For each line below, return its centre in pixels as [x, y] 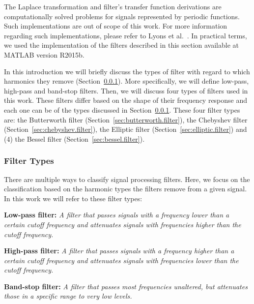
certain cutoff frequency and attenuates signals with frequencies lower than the [121, 260]
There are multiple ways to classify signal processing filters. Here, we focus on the [127, 179]
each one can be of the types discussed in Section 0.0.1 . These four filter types [122, 109]
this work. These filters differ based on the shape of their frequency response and [126, 100]
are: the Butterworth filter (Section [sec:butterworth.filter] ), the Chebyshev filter [126, 119]
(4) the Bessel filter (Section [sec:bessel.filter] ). [74, 138]
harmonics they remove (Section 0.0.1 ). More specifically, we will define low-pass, [127, 81]
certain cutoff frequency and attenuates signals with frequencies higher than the [123, 224]
